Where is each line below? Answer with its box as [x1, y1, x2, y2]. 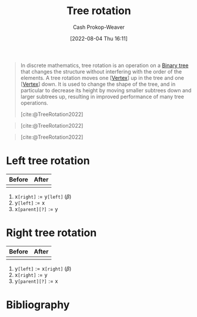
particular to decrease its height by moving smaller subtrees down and [20, 86, 192, 94]
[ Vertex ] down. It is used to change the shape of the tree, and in [20, 81, 176, 88]
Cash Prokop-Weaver [72, 24, 125, 31]
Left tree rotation [6, 154, 90, 168]
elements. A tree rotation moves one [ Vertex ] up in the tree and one [20, 74, 184, 81]
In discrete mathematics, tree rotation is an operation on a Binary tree [20, 62, 189, 69]
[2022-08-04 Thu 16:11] [69, 35, 128, 42]
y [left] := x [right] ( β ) [14, 265, 72, 272]
